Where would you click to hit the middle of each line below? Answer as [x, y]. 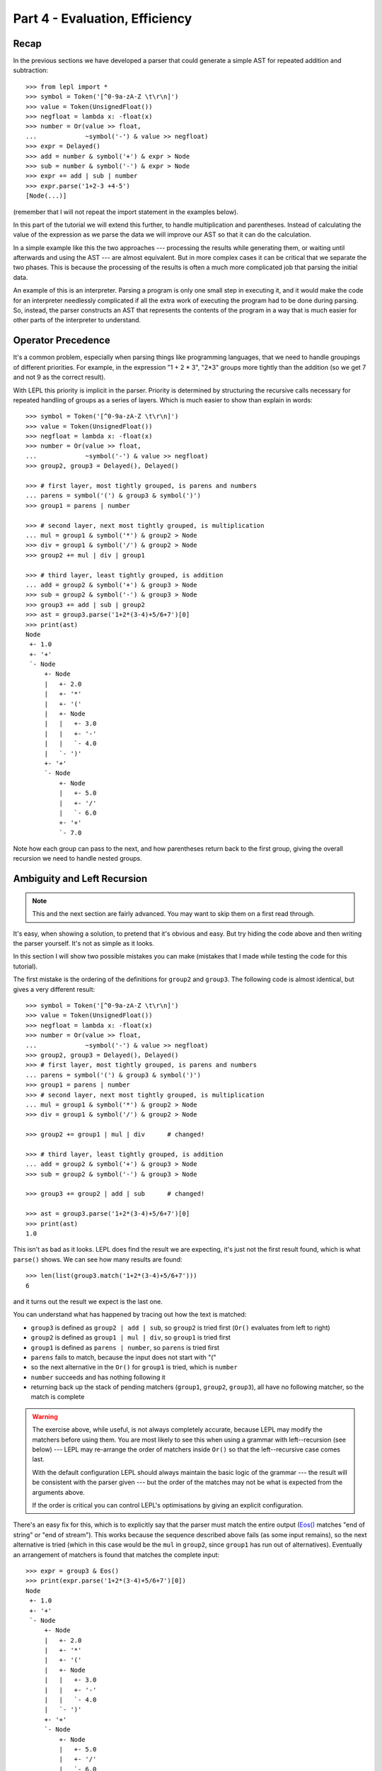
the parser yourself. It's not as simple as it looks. [84, 944]
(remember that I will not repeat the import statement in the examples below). [126, 212]
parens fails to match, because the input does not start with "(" [123, 1357]
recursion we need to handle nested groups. [78, 859]
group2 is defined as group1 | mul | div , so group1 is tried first [131, 1337]
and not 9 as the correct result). [59, 377]
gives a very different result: [54, 989]
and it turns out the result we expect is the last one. [88, 1301]
